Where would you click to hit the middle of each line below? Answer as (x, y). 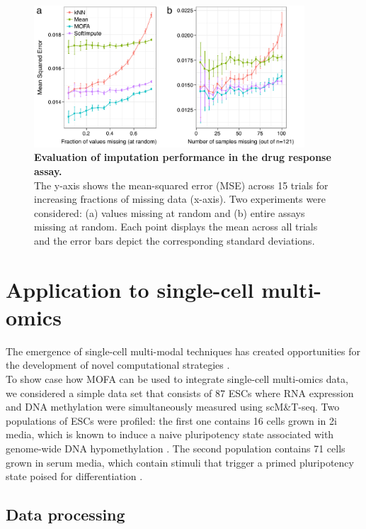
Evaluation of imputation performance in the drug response (183, 157)
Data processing (65, 514)
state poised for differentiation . (74, 476)
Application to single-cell (130, 289)
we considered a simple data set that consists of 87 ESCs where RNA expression (180, 392)
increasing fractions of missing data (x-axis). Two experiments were (180, 199)
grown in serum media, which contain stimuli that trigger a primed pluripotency (180, 462)
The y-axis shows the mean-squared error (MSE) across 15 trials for (181, 185)
